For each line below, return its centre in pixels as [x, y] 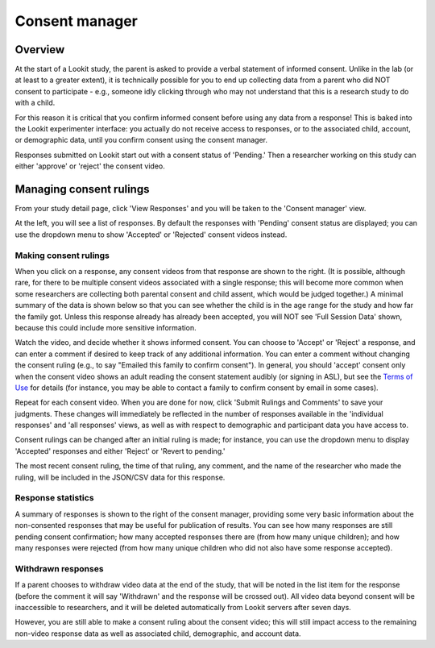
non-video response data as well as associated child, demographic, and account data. [158, 633]
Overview [40, 50]
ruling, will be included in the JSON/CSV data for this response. [120, 477]
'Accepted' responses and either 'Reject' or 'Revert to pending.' [120, 451]
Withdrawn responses [59, 568]
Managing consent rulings [82, 189]
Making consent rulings [62, 255]
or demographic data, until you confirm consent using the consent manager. [141, 140]
